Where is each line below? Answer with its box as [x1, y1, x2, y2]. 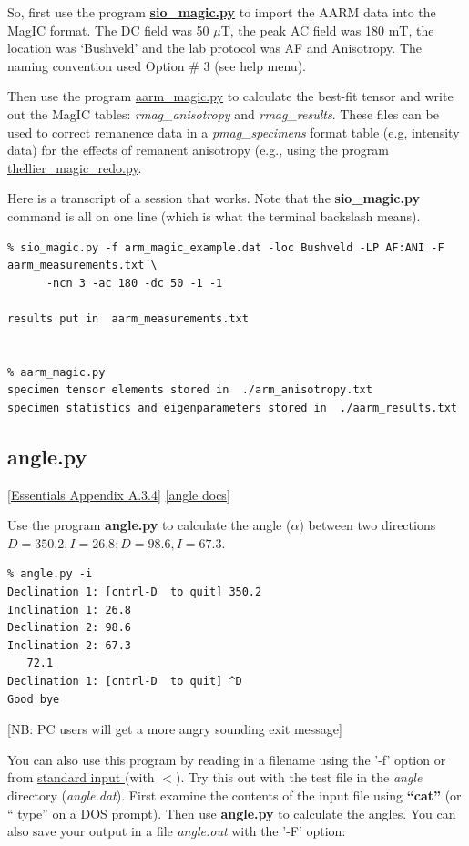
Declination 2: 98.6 [7, 621, 132, 635]
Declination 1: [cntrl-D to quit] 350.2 [7, 586, 262, 599]
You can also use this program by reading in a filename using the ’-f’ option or [7, 749, 446, 769]
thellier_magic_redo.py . [7, 158, 142, 177]
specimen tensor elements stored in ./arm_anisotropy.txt [7, 383, 372, 397]
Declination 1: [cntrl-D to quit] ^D [7, 675, 242, 688]
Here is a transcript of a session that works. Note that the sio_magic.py [7, 189, 420, 208]
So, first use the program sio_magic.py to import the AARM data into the [7, 3, 436, 21]
